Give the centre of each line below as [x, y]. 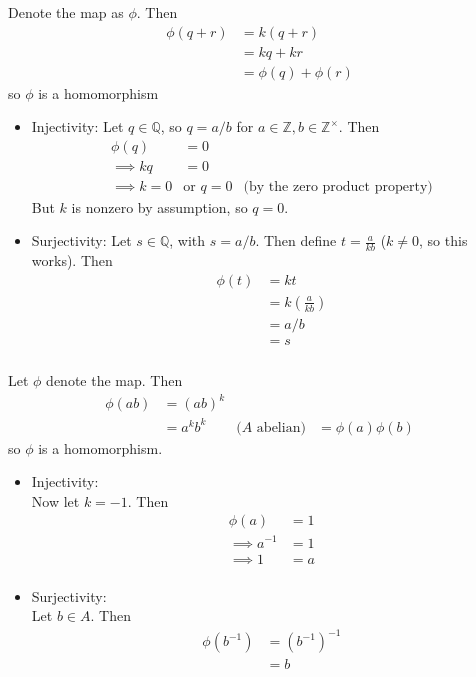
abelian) [281, 427]
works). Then [72, 260]
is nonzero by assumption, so [159, 206]
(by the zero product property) [338, 186]
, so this [443, 240]
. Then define [296, 240]
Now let [55, 500]
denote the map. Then [114, 379]
